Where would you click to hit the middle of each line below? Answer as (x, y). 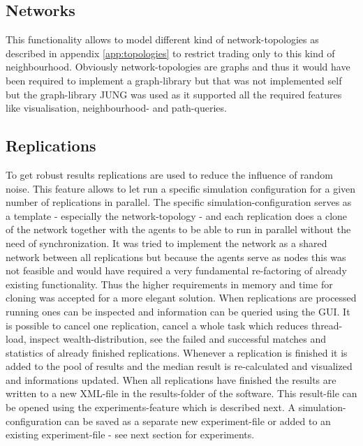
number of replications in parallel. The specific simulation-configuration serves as (179, 202)
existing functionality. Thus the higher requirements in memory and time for (169, 284)
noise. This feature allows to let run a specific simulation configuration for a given (181, 188)
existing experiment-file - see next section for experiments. (130, 434)
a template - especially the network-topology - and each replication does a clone (177, 215)
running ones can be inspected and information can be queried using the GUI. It (178, 311)
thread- (327, 325)
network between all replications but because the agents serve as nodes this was (176, 257)
